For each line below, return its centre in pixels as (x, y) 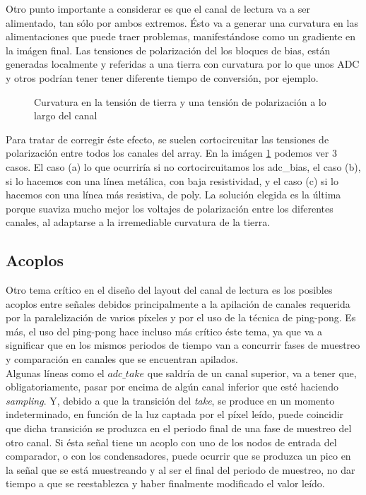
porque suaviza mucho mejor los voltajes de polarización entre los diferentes (170, 208)
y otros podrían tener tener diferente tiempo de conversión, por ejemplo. (162, 77)
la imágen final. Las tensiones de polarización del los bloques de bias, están (168, 50)
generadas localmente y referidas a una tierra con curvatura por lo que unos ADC (183, 64)
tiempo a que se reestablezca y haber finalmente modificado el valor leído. (165, 483)
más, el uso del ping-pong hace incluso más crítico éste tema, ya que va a (164, 331)
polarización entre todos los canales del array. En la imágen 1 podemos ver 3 (171, 153)
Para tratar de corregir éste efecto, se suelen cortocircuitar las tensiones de (167, 139)
